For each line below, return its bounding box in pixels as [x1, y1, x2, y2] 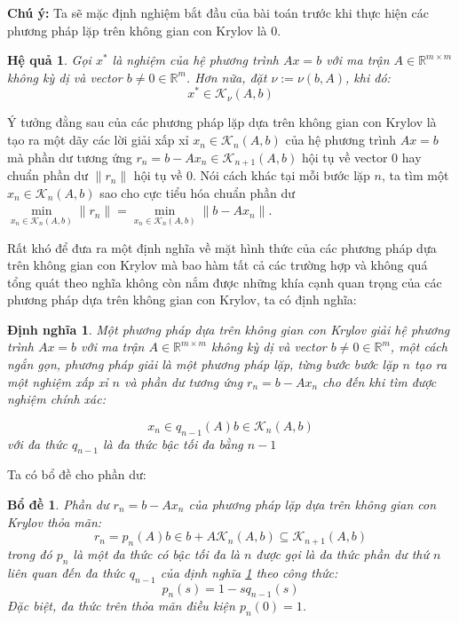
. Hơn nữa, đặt [186, 67, 267, 86]
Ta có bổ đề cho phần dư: [7, 465, 146, 484]
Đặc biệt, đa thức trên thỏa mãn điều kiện [7, 596, 235, 615]
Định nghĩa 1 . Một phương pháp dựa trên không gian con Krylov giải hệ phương [7, 319, 450, 338]
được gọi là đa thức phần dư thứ [256, 545, 429, 564]
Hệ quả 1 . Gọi [7, 51, 91, 69]
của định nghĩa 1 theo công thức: [160, 563, 338, 581]
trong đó [7, 545, 52, 564]
